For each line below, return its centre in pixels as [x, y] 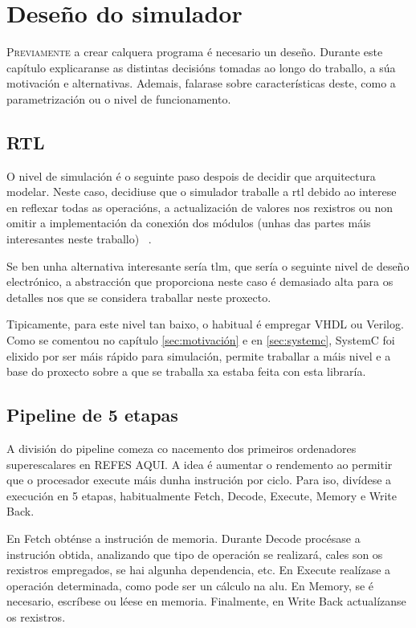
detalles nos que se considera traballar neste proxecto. [139, 297]
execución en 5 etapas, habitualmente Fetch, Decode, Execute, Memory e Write [202, 495]
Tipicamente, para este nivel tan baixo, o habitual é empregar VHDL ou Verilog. [205, 324]
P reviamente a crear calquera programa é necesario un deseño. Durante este [195, 52]
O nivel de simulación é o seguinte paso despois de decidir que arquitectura [191, 175]
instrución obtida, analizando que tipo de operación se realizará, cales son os [195, 554]
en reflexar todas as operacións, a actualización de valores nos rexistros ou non [200, 207]
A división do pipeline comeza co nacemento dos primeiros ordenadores [181, 449]
